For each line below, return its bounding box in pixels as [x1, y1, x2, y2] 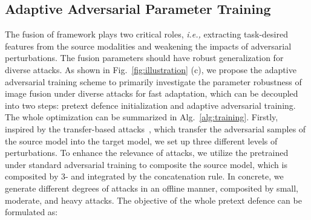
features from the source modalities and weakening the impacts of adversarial [5, 39, 292, 52]
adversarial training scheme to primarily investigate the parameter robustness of [5, 75, 302, 88]
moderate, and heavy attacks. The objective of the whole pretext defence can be [5, 193, 302, 206]
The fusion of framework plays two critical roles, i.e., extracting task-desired [5, 28, 288, 40]
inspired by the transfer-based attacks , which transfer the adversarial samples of [5, 122, 306, 135]
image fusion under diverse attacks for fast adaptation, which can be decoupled [5, 87, 298, 100]
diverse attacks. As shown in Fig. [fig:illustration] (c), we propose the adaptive [5, 63, 296, 76]
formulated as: [5, 205, 58, 218]
